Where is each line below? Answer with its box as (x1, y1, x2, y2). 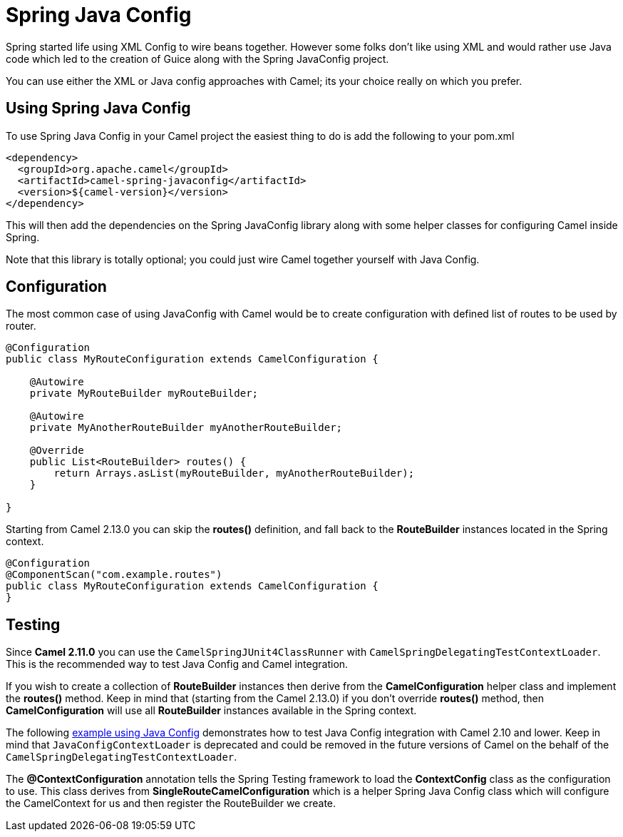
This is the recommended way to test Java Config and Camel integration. (6, 658, 349, 671)
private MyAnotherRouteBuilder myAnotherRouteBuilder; (29, 422, 343, 434)
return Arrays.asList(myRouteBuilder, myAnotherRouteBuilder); (53, 467, 415, 480)
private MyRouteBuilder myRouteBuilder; (29, 387, 259, 400)
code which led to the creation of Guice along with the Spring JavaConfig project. (6, 52, 389, 65)
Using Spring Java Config (6, 99, 191, 118)
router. (6, 320, 36, 333)
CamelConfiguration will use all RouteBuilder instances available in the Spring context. (6, 704, 417, 717)
